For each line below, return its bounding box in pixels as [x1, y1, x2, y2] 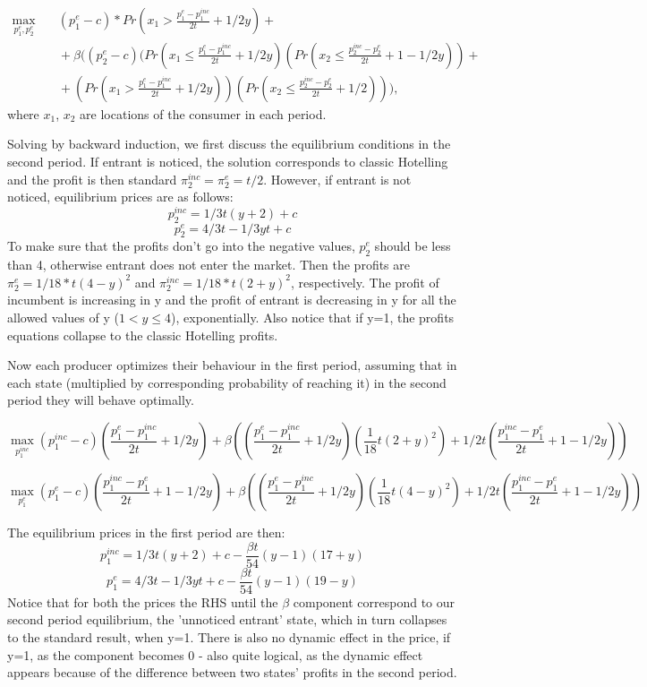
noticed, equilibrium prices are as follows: [7, 187, 234, 206]
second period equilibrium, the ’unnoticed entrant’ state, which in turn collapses [7, 610, 447, 629]
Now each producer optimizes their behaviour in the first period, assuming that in [7, 356, 457, 374]
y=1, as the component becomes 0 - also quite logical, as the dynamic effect [7, 645, 423, 664]
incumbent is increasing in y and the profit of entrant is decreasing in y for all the [7, 290, 456, 309]
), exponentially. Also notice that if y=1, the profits [171, 308, 455, 327]
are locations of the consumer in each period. [80, 104, 327, 123]
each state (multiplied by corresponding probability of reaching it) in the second [7, 373, 447, 391]
